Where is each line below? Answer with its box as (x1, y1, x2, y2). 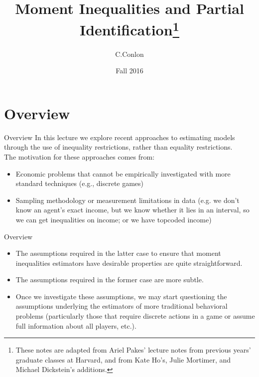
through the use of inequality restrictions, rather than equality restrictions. (4, 142, 233, 152)
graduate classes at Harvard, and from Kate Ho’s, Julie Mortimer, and (15, 354, 231, 365)
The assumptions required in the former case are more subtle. (15, 274, 204, 285)
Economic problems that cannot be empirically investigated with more (15, 168, 231, 179)
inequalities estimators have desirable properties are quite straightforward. (15, 257, 243, 268)
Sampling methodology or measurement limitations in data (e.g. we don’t (15, 194, 240, 205)
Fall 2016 (116, 65, 143, 76)
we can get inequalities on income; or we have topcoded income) (15, 214, 212, 224)
